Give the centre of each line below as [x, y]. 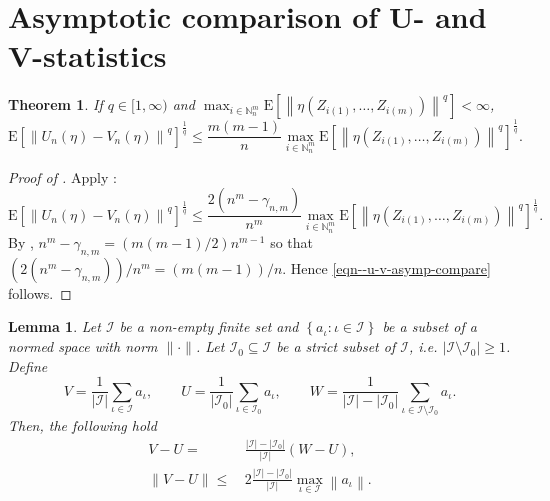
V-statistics [87, 55]
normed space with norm [83, 346]
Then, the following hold [82, 425]
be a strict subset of [336, 346]
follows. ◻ [40, 292]
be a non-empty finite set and [209, 326]
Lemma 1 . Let [54, 326]
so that [291, 242]
